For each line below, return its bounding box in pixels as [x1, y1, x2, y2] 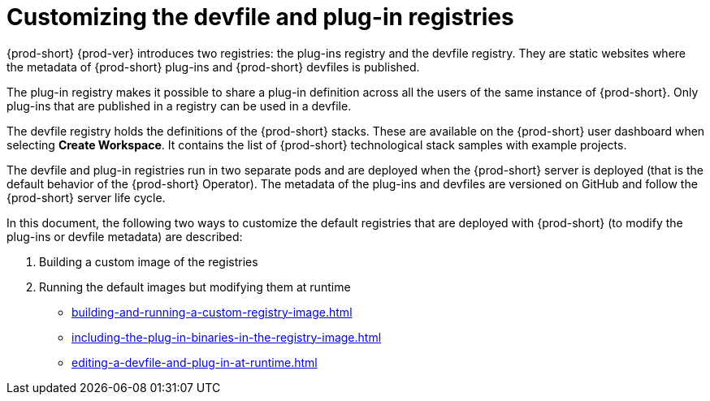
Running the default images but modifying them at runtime [39, 279, 351, 294]
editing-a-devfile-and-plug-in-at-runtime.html [71, 355, 318, 369]
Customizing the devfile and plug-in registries [6, 3, 514, 31]
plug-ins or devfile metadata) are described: [6, 229, 243, 244]
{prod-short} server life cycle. [6, 190, 166, 205]
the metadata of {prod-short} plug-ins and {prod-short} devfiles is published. [6, 59, 420, 74]
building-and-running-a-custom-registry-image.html [71, 304, 353, 319]
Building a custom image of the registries [39, 254, 258, 269]
